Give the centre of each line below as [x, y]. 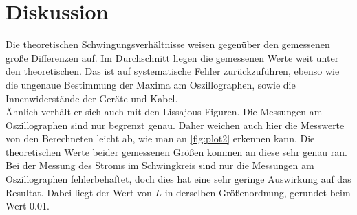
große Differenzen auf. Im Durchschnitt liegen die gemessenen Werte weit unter [172, 57]
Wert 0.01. [28, 206]
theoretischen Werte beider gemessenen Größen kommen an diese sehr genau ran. [176, 151]
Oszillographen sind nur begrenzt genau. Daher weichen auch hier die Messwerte [175, 125]
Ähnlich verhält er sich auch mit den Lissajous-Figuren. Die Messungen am [164, 112]
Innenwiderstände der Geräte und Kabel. [92, 98]
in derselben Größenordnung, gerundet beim [258, 192]
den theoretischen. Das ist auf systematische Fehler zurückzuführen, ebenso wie [173, 71]
